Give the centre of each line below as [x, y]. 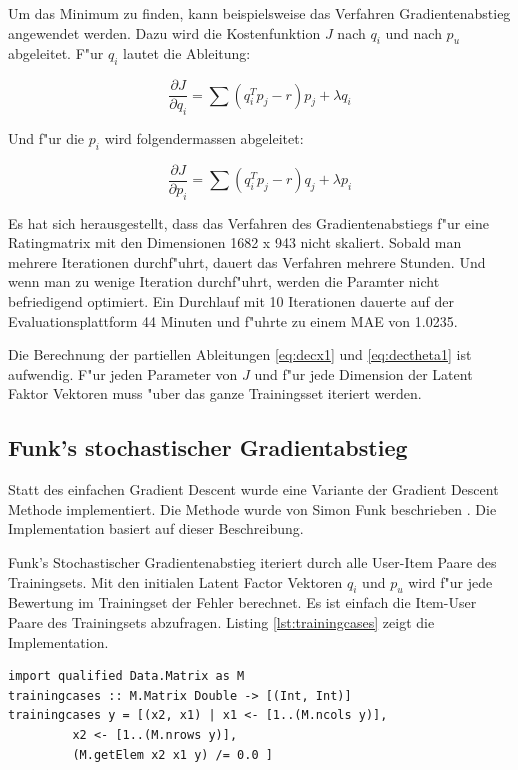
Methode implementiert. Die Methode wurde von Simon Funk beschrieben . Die [252, 508]
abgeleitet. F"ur [56, 53]
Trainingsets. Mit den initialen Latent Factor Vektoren [175, 581]
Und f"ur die [46, 138]
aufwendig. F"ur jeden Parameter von [123, 373]
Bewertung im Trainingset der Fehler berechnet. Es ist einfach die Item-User [242, 602]
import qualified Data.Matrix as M [126, 676]
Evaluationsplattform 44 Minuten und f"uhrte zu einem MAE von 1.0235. [233, 320]
